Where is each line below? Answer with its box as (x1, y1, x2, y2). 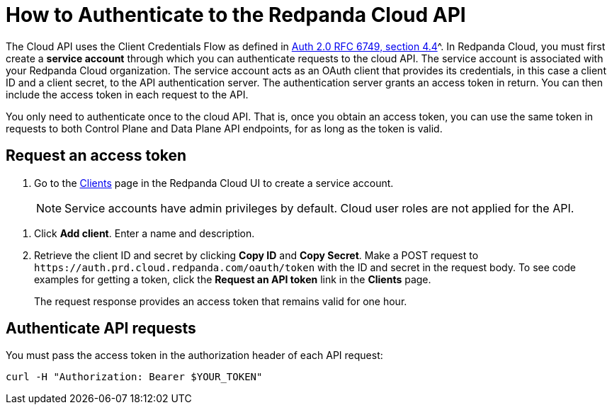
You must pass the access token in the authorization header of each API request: (6, 349, 383, 362)
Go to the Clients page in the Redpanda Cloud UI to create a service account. (34, 176, 394, 189)
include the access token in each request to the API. (6, 88, 249, 101)
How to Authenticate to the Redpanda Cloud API (6, 3, 466, 27)
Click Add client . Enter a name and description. (34, 227, 255, 239)
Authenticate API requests (6, 319, 196, 338)
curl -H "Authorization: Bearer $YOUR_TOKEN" (6, 371, 263, 383)
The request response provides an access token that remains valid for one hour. (34, 295, 407, 307)
